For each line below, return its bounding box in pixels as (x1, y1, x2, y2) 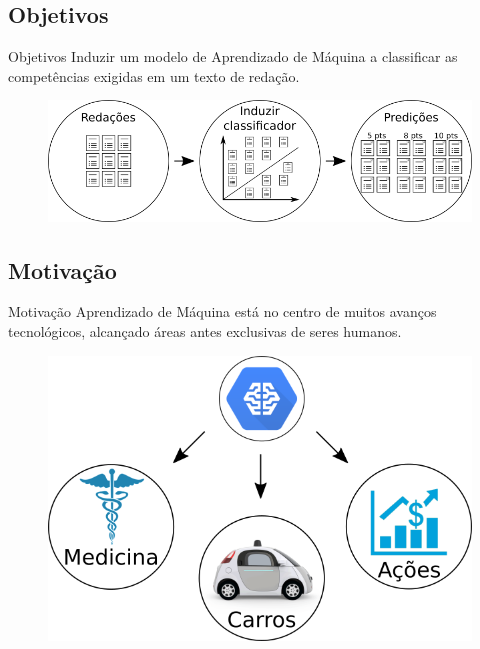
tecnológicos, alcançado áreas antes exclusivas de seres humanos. (8, 321, 402, 341)
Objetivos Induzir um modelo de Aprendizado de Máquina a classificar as (8, 46, 458, 67)
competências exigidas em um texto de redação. (8, 65, 300, 86)
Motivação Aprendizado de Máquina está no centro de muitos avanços (8, 301, 437, 322)
